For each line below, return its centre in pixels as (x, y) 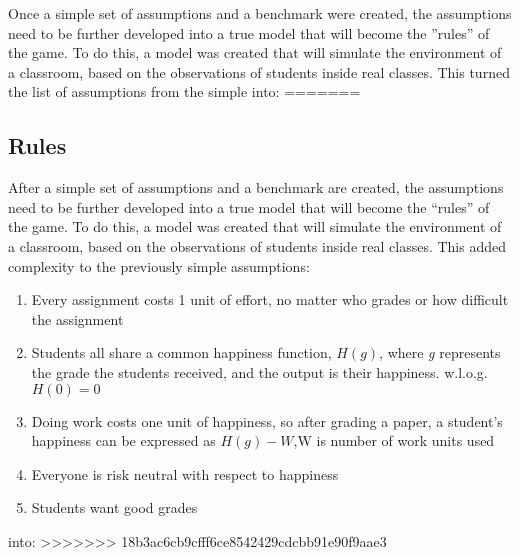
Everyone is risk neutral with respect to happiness (185, 473)
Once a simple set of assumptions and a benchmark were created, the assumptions (260, 13)
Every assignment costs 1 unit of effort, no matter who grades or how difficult (270, 299)
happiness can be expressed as (123, 440)
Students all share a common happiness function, (181, 352)
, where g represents (440, 352)
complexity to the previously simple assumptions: (159, 265)
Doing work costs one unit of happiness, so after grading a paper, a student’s (267, 420)
